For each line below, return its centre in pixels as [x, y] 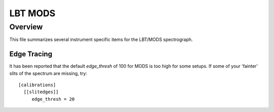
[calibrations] [37, 85]
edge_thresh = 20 [53, 99]
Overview [26, 27]
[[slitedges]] [41, 92]
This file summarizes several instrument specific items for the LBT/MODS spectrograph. [101, 40]
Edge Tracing [31, 54]
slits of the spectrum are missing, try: [48, 73]
